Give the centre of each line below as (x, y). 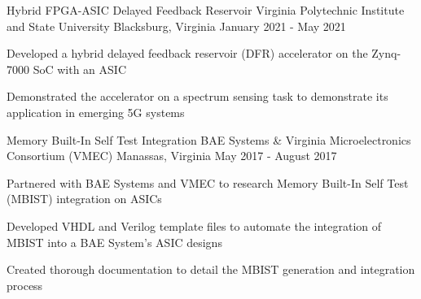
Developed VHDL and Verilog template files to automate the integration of (194, 225)
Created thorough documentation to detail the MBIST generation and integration (211, 269)
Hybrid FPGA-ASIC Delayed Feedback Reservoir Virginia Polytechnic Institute (206, 10)
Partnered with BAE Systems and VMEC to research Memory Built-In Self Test (208, 182)
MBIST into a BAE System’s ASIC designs (114, 242)
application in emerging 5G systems (96, 112)
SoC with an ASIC (79, 69)
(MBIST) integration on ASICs (84, 199)
